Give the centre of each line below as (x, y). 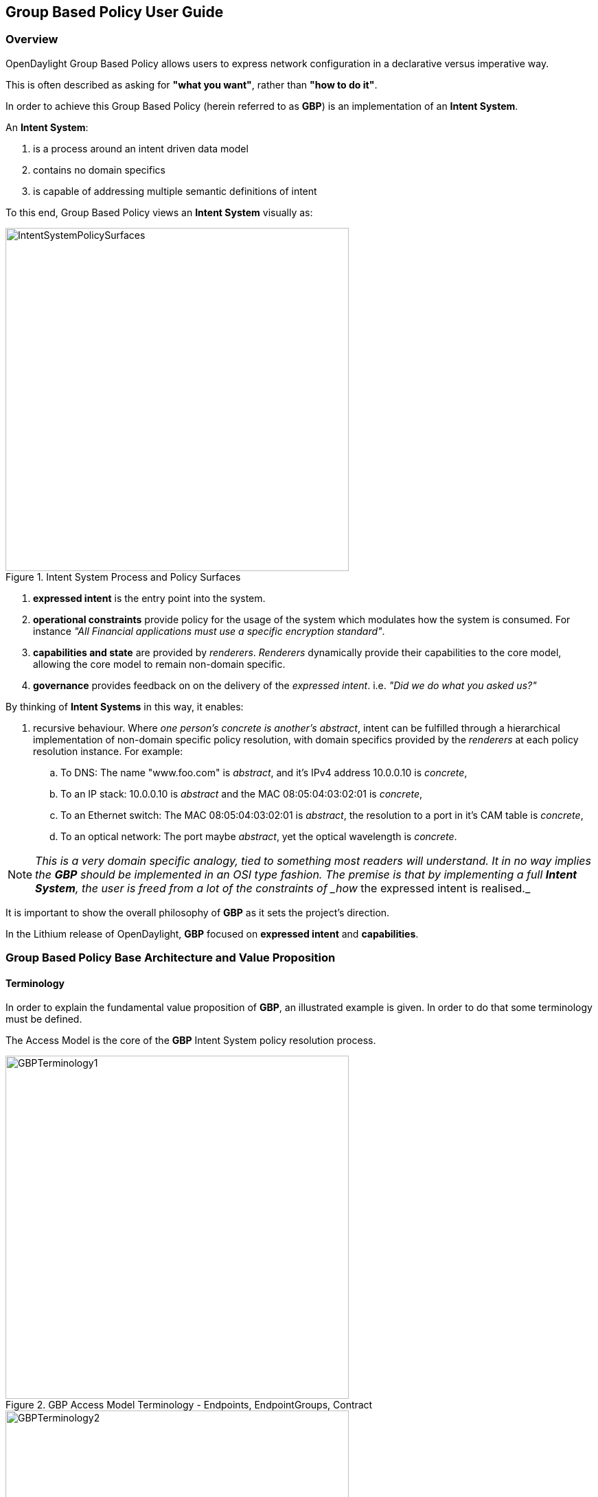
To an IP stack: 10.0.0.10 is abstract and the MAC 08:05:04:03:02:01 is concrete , (242, 793)
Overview (32, 39)
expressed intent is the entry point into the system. (149, 598)
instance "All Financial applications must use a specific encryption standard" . (209, 631)
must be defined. (44, 1019)
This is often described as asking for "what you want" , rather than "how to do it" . (192, 84)
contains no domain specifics (99, 170)
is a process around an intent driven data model (141, 148)
